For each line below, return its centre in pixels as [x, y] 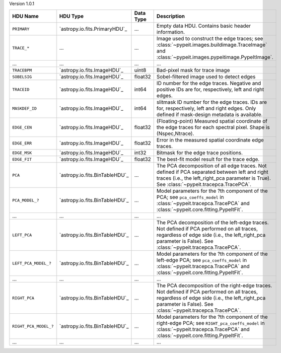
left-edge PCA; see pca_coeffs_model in [202, 260]
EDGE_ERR [22, 143]
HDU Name [26, 16]
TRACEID [21, 89]
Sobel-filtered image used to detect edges [206, 77]
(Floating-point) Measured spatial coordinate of [212, 121]
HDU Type [71, 16]
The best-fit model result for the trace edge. [208, 159]
